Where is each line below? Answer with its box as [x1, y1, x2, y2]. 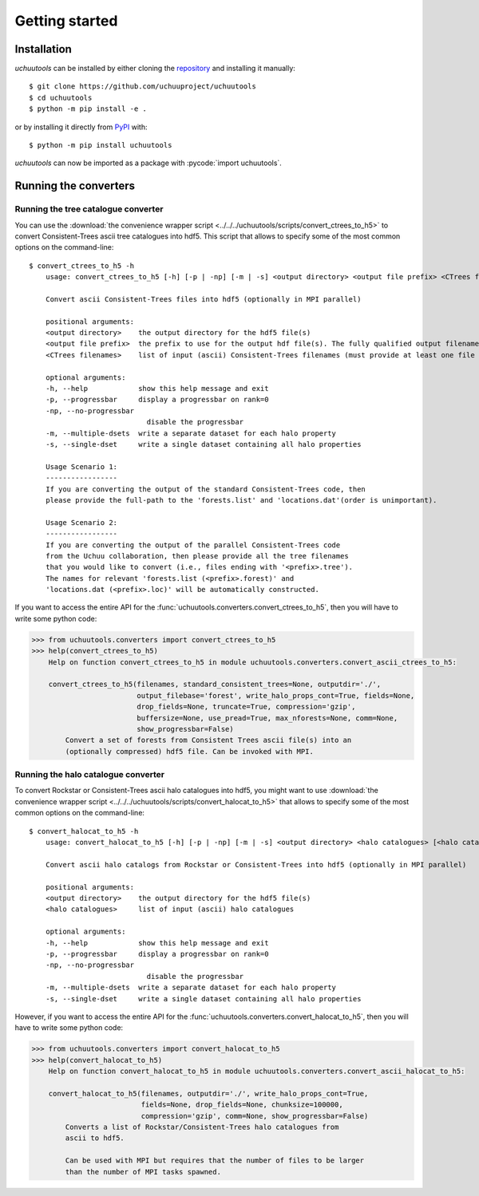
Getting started [14, 12, 118, 30]
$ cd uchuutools [29, 93, 93, 102]
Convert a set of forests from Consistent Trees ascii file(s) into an [65, 736, 352, 745]
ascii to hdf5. [65, 1134, 125, 1143]
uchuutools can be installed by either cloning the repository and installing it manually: [14, 64, 295, 73]
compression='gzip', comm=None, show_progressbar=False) [141, 1111, 369, 1120]
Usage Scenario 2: [45, 518, 118, 527]
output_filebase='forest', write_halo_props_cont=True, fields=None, [137, 691, 415, 700]
